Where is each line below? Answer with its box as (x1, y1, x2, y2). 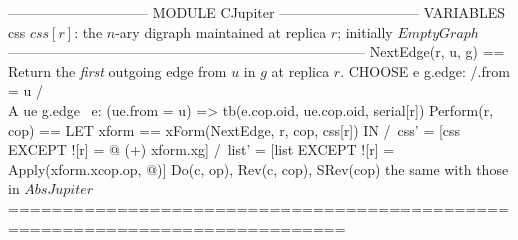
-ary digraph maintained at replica (115, 21, 327, 42)
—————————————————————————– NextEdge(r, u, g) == (8, 41, 505, 62)
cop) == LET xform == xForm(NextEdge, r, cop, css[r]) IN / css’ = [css (8, 119, 461, 140)
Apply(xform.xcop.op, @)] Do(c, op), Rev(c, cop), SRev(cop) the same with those (8, 158, 509, 179)
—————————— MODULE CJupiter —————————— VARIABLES (8, 2, 506, 22)
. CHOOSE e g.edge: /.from (340, 60, 510, 81)
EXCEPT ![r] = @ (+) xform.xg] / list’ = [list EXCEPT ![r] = (8, 139, 395, 160)
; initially (337, 21, 393, 42)
